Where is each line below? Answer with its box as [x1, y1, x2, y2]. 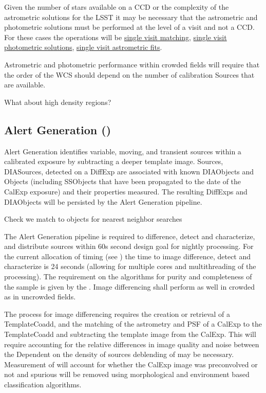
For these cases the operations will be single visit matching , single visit [4, 31, 227, 42]
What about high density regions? [4, 96, 111, 107]
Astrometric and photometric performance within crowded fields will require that [4, 59, 260, 69]
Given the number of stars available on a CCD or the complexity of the [4, 2, 229, 12]
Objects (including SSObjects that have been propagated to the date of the [4, 176, 241, 187]
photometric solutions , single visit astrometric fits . [4, 42, 162, 52]
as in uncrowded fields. [4, 291, 76, 302]
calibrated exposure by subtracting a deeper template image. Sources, [4, 156, 223, 167]
